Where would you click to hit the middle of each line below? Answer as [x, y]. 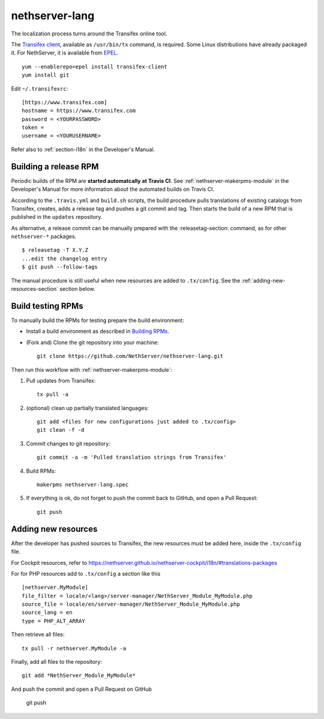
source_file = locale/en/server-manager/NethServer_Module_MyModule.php [131, 604]
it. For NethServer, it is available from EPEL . [64, 53]
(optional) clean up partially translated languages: [88, 408]
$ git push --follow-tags [60, 267]
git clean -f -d [61, 430]
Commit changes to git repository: [68, 443]
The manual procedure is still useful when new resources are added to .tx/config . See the [126, 280]
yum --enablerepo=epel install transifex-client [94, 67]
